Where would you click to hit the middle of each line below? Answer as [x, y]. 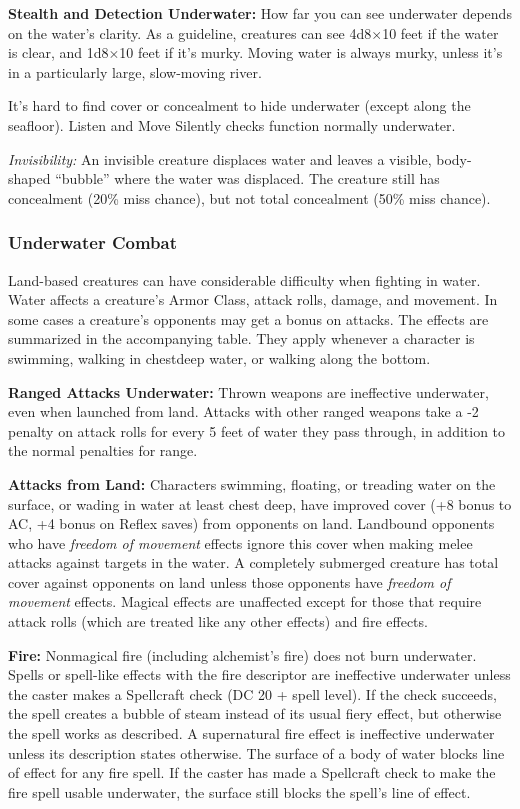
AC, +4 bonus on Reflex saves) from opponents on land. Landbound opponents [251, 523]
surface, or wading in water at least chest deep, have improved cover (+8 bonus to [260, 503]
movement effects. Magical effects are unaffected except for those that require [245, 601]
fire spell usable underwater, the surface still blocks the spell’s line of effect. [239, 791]
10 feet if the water [440, 32]
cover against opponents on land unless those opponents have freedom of [229, 581]
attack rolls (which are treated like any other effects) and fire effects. [218, 621]
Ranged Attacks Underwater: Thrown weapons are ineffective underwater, [248, 391]
